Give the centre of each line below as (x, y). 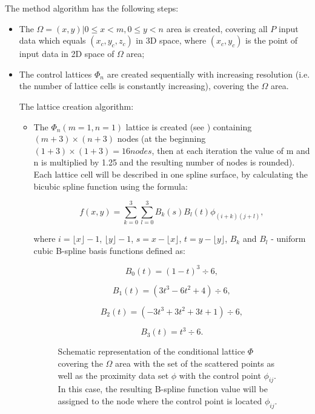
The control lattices (55, 74)
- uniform (288, 239)
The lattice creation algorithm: (76, 106)
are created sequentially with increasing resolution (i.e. (208, 74)
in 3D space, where (171, 40)
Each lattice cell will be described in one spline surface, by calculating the (171, 174)
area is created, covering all (217, 28)
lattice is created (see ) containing (189, 126)
